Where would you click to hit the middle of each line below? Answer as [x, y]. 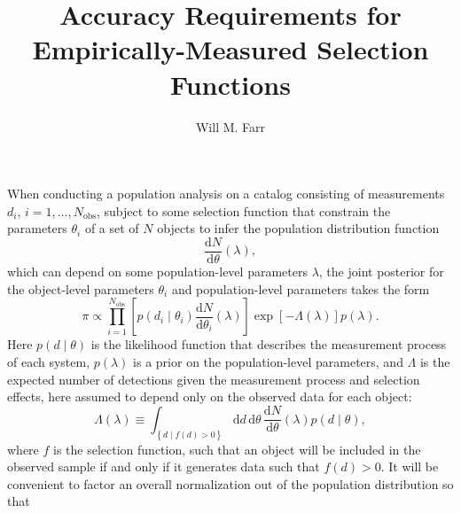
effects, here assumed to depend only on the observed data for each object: [210, 396]
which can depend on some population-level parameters [157, 271]
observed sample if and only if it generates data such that [164, 466]
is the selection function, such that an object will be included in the [237, 449]
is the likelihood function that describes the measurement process [269, 344]
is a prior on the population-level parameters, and [268, 361]
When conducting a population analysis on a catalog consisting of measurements [226, 194]
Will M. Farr [230, 126]
